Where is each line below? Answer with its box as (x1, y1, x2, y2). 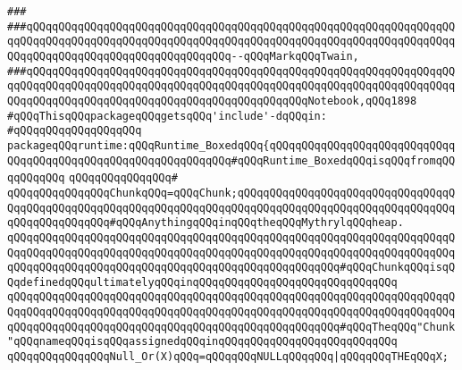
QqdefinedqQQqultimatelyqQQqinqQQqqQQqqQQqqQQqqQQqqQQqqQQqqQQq (7, 275, 398, 289)
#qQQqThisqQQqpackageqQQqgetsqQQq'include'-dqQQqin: (7, 109, 327, 122)
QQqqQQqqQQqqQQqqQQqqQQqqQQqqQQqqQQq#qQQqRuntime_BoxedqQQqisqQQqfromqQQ (7, 154, 456, 167)
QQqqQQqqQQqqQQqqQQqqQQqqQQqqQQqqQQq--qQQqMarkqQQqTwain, (7, 49, 359, 63)
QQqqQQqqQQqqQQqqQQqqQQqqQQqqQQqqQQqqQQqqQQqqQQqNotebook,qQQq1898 (7, 94, 417, 107)
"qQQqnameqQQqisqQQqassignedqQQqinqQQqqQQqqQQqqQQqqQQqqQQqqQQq (7, 335, 398, 349)
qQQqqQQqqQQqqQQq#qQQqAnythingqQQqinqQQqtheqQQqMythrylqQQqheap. (7, 216, 404, 230)
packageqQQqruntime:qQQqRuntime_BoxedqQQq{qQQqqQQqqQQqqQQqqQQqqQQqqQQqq (7, 139, 456, 152)
